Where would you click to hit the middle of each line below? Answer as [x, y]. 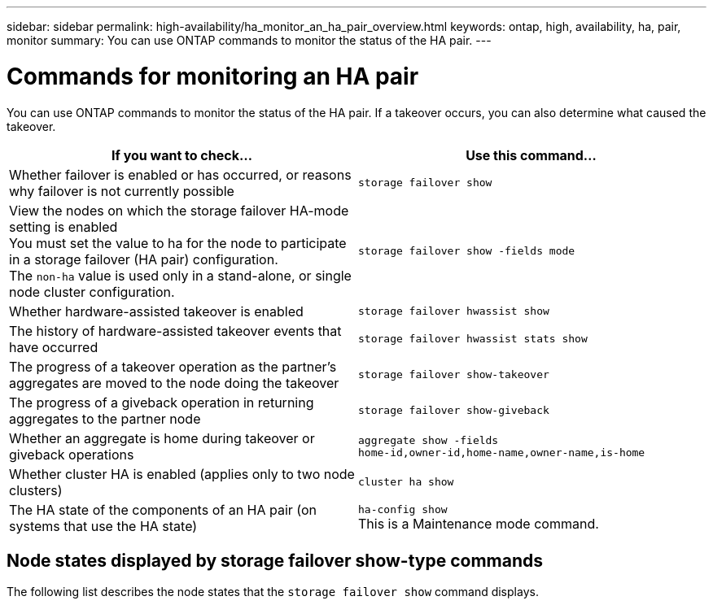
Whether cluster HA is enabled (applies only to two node [182, 474]
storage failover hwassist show [454, 311]
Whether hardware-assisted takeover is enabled [156, 311]
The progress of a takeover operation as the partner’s [173, 366]
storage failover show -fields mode [467, 251]
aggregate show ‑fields [429, 440]
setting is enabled [63, 226]
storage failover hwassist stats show [473, 339]
